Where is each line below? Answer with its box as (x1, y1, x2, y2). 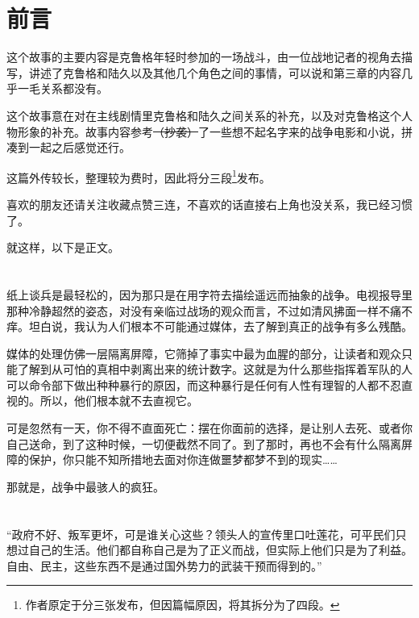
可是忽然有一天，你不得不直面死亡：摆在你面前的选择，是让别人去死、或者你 (6, 420, 413, 436)
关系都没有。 (39, 80, 108, 97)
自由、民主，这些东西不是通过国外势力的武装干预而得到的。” (6, 557, 322, 574)
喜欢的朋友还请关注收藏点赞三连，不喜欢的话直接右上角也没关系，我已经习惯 (6, 195, 413, 212)
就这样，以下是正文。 (6, 239, 119, 256)
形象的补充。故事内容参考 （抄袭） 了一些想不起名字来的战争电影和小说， (17, 123, 401, 140)
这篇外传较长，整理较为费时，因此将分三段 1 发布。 (6, 166, 271, 186)
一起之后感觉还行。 (28, 139, 131, 156)
